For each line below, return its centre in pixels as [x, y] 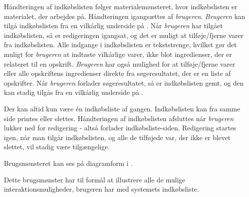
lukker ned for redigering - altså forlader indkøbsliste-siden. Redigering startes [120, 128]
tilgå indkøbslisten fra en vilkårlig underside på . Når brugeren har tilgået [114, 26]
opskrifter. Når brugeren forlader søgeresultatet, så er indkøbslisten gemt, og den [124, 82]
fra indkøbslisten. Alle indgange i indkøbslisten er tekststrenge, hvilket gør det [120, 45]
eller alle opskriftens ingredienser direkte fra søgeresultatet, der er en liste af [117, 73]
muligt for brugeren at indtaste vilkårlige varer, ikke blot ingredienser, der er [118, 54]
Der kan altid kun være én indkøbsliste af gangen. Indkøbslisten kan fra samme [122, 108]
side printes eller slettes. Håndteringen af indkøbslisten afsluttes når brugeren [119, 118]
